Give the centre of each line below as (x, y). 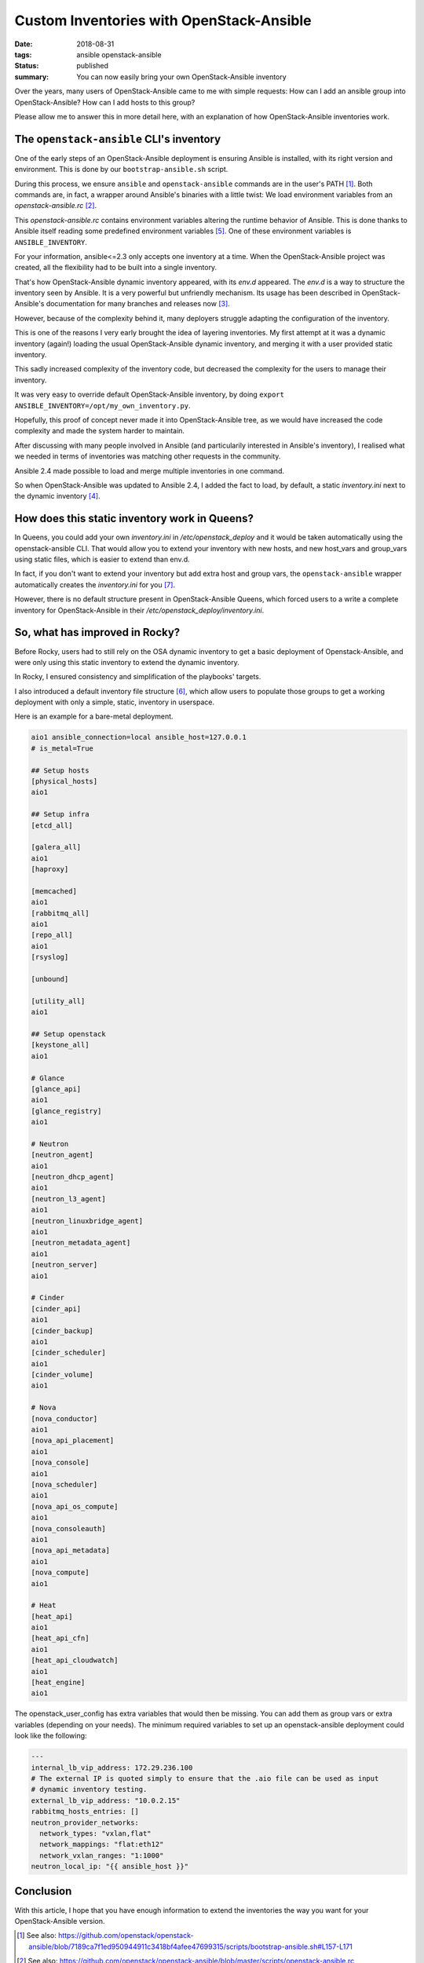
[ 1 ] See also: (37, 1936)
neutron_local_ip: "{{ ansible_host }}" (110, 1866)
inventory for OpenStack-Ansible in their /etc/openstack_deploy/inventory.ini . (139, 610)
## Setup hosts (60, 770)
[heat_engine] (58, 1683)
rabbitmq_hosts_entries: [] (85, 1811)
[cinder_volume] (62, 1375)
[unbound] (50, 979)
